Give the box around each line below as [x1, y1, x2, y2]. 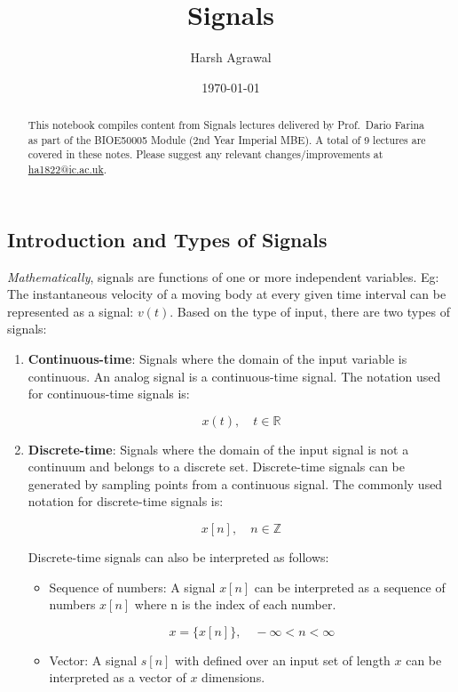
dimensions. [201, 668, 265, 687]
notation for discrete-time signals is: [28, 492, 224, 511]
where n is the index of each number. [134, 595, 336, 614]
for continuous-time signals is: [28, 384, 190, 403]
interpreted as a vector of [49, 668, 186, 687]
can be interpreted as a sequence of [254, 577, 446, 596]
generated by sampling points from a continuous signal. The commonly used [28, 474, 443, 493]
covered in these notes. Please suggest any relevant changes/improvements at [28, 147, 383, 162]
